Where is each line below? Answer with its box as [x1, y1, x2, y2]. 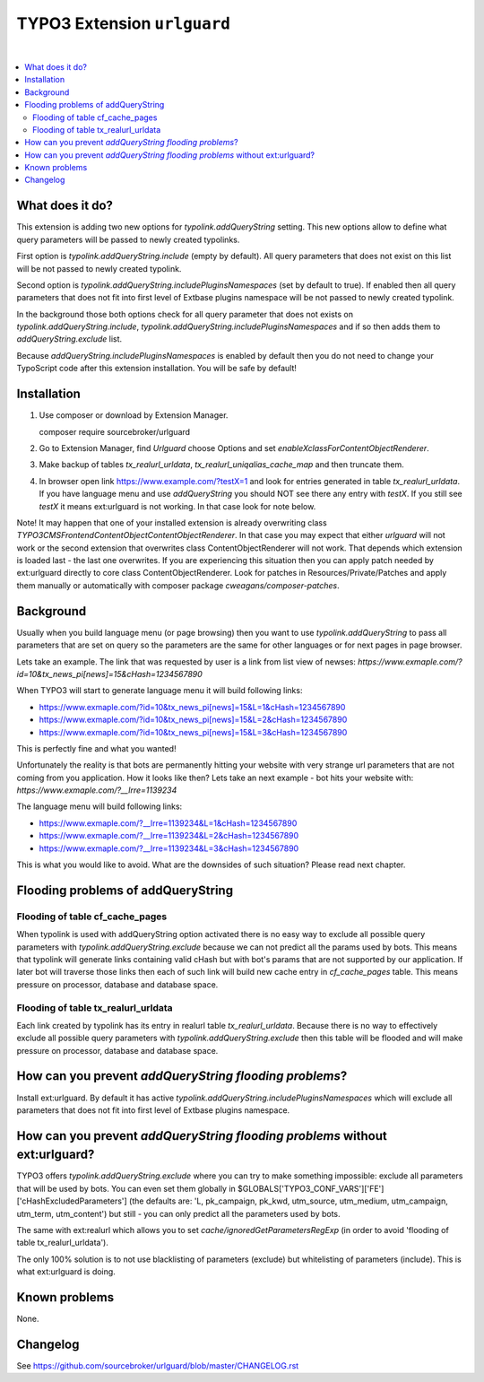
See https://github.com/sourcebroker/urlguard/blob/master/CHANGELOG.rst [16, 1360, 299, 1371]
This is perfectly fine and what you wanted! [16, 743, 177, 753]
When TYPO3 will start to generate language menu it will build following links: [16, 685, 303, 696]
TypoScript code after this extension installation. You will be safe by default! [16, 363, 298, 374]
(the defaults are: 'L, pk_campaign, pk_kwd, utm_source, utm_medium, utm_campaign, [128, 1195, 448, 1206]
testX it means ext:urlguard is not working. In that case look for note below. [39, 500, 316, 511]
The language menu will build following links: [16, 801, 183, 812]
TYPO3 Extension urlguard [16, 13, 230, 33]
